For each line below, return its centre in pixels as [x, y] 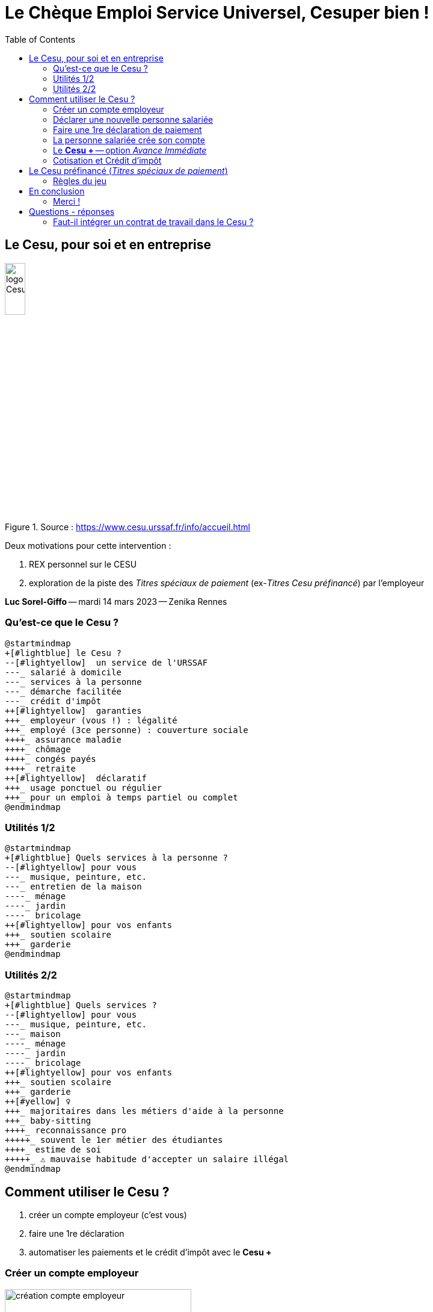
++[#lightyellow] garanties [73, 710]
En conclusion [57, 191]
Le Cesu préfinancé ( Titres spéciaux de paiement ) [128, 170]
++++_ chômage [38, 749]
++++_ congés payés [51, 759]
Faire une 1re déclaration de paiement [127, 129]
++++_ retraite [41, 768]
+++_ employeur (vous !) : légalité [91, 720]
